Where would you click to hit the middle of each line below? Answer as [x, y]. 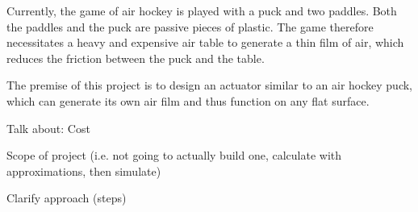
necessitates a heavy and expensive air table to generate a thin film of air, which [205, 42]
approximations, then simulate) [84, 170]
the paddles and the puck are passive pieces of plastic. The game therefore [190, 26]
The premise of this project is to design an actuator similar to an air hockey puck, [210, 85]
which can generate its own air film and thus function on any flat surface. [188, 100]
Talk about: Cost [48, 128]
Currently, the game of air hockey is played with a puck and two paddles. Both [202, 10]
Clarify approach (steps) [67, 198]
